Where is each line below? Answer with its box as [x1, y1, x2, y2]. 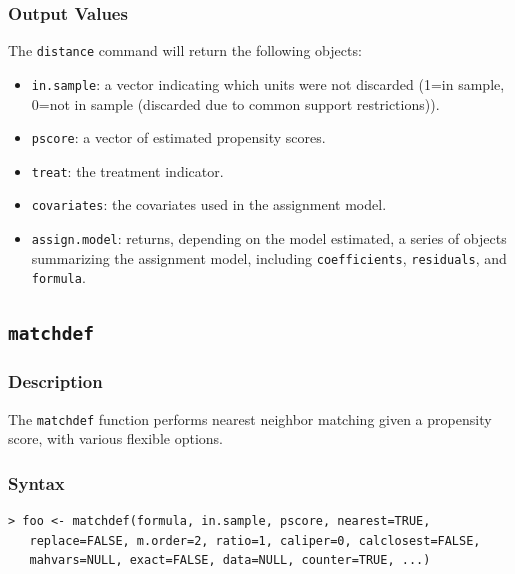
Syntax [8, 470, 65, 495]
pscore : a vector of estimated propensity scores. [31, 127, 326, 148]
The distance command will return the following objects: [8, 40, 362, 61]
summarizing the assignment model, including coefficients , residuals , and [31, 247, 507, 268]
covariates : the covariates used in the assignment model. [31, 194, 387, 215]
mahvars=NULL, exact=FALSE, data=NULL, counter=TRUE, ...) [29, 553, 431, 568]
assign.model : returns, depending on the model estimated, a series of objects [31, 228, 507, 249]
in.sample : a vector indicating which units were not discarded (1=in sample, [31, 73, 505, 94]
